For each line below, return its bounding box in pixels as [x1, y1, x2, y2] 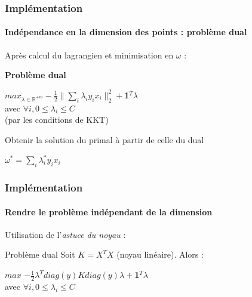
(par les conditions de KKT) [5, 113, 109, 126]
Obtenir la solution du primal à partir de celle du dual [5, 133, 204, 146]
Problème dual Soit [5, 248, 75, 261]
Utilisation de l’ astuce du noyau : [5, 228, 126, 240]
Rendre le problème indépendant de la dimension [5, 205, 213, 218]
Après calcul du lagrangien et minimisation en [5, 48, 174, 61]
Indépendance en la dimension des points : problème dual [5, 26, 247, 38]
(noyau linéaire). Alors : [116, 248, 204, 261]
